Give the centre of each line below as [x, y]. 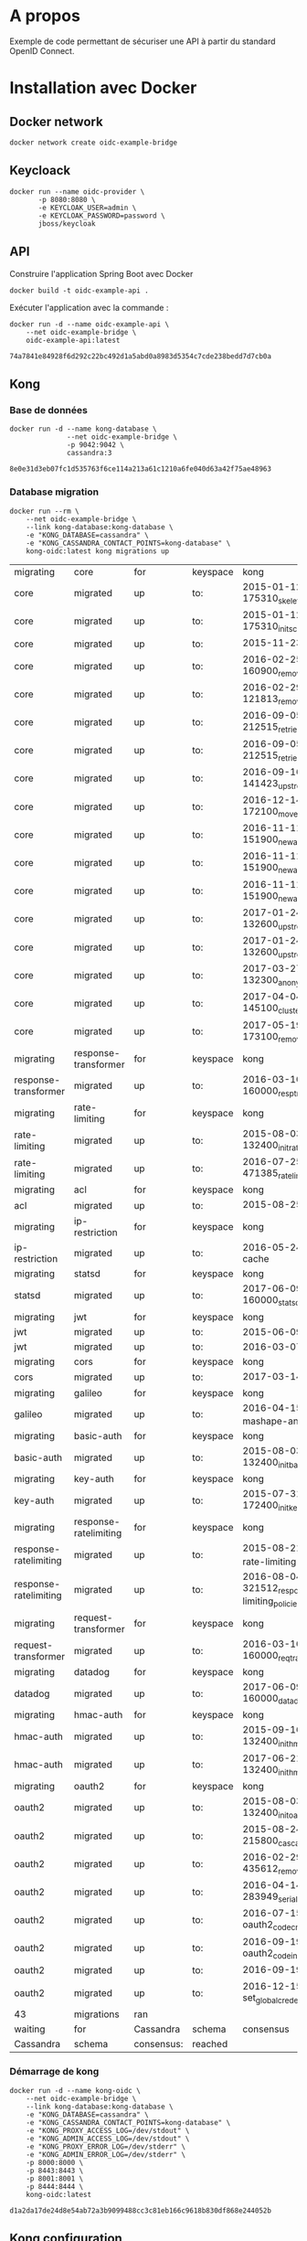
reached [210, 2044]
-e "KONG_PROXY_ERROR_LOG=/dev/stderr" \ [106, 2146]
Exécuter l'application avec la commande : [89, 307]
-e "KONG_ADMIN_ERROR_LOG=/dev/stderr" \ [106, 2154]
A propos [45, 16]
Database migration [54, 492]
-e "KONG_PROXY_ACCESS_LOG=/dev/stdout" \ [108, 2130]
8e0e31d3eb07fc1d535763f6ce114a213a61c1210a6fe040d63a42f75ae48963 [141, 469]
